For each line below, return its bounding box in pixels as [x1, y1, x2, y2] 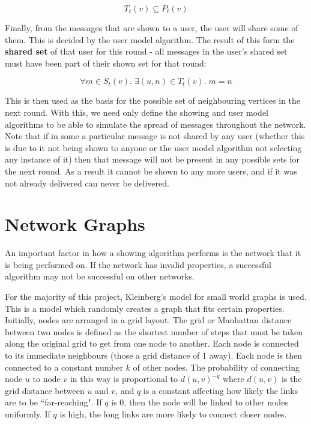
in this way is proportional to [70, 372, 178, 385]
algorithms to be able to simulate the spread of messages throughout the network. [5, 118, 306, 130]
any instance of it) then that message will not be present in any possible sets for [5, 153, 300, 166]
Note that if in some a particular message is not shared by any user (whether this [5, 130, 305, 142]
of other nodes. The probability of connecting [133, 360, 300, 373]
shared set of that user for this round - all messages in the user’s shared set [5, 45, 288, 58]
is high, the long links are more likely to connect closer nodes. [59, 407, 287, 420]
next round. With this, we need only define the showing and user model [5, 106, 268, 118]
